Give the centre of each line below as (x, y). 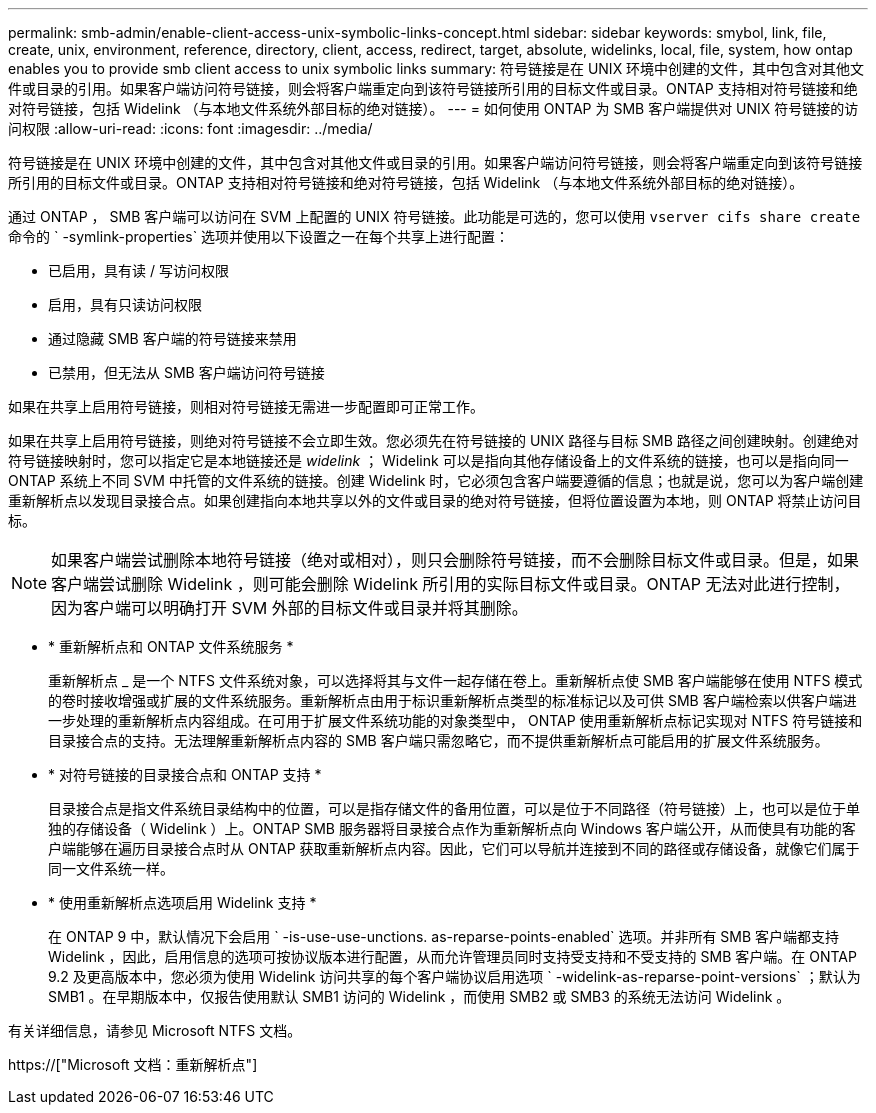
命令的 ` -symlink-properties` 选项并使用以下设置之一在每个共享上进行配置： (259, 236)
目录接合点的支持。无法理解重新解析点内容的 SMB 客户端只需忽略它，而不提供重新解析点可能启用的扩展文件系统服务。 (438, 740)
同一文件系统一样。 (111, 868)
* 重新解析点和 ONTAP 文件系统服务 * (171, 646)
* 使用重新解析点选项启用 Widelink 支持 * (182, 902)
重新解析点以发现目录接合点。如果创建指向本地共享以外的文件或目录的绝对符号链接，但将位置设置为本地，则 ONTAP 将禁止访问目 (435, 500)
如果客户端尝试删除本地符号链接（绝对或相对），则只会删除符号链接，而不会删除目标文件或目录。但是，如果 (455, 560)
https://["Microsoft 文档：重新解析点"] (133, 1064)
